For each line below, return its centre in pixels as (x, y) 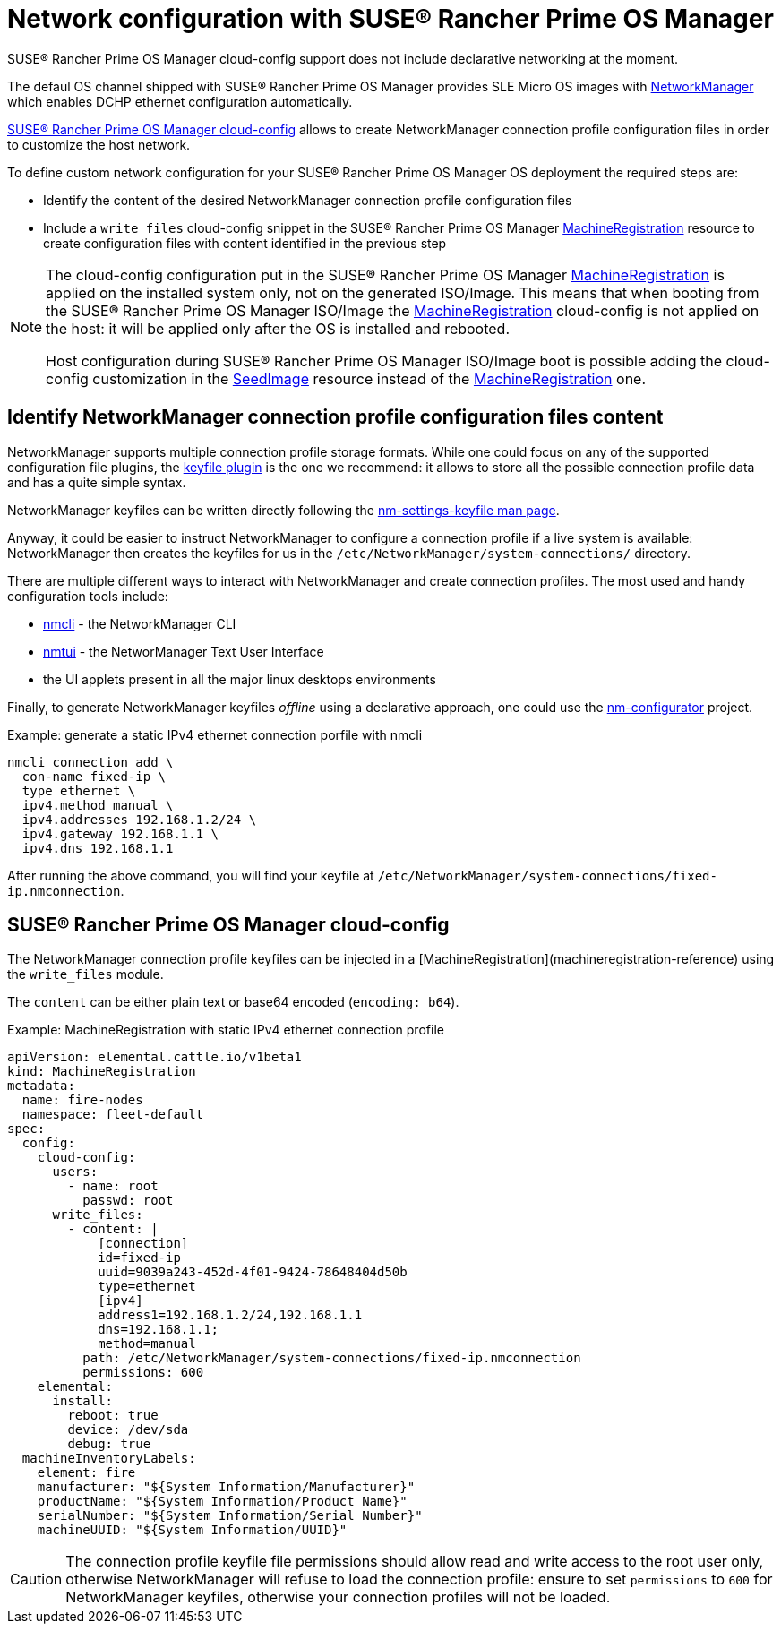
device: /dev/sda (128, 1430)
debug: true (109, 1444)
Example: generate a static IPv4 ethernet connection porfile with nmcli (215, 734)
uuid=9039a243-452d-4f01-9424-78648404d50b (253, 1272)
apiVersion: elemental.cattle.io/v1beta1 (154, 1057)
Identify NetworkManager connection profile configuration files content (335, 417)
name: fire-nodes (82, 1100)
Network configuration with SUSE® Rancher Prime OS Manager (390, 19)
